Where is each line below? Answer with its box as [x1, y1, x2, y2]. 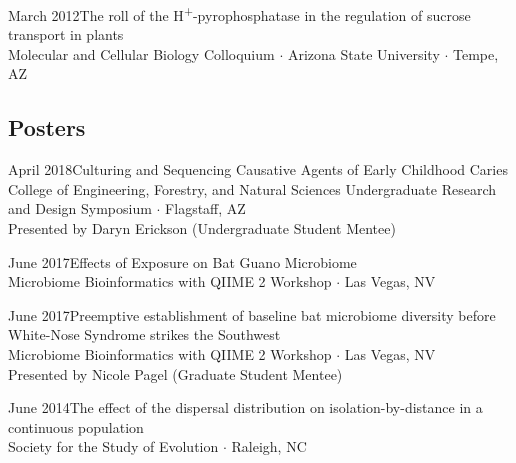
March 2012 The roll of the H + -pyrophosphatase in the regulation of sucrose [8, 2, 471, 25]
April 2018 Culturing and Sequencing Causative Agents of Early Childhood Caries [8, 159, 508, 180]
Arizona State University [287, 43, 440, 64]
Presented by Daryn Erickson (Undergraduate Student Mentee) [8, 218, 396, 239]
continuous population [8, 416, 144, 437]
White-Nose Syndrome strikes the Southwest [8, 324, 281, 345]
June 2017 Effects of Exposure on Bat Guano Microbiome [8, 251, 357, 272]
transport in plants [8, 24, 124, 45]
